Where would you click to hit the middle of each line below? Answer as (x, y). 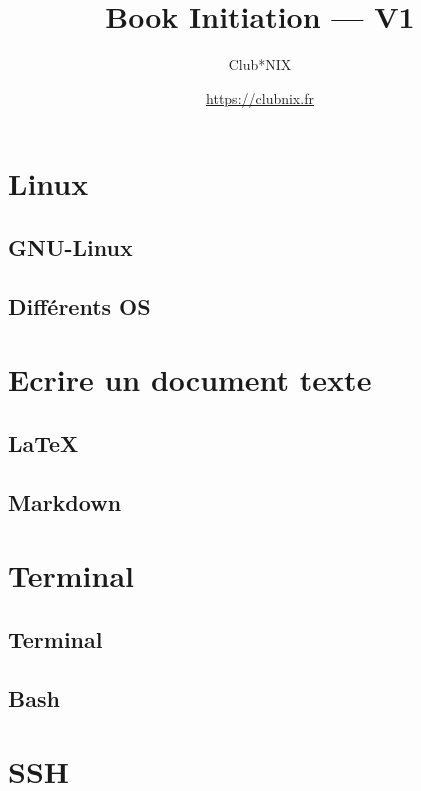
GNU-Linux (70, 246)
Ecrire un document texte (190, 379)
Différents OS (79, 305)
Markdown (65, 501)
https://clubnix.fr (260, 97)
